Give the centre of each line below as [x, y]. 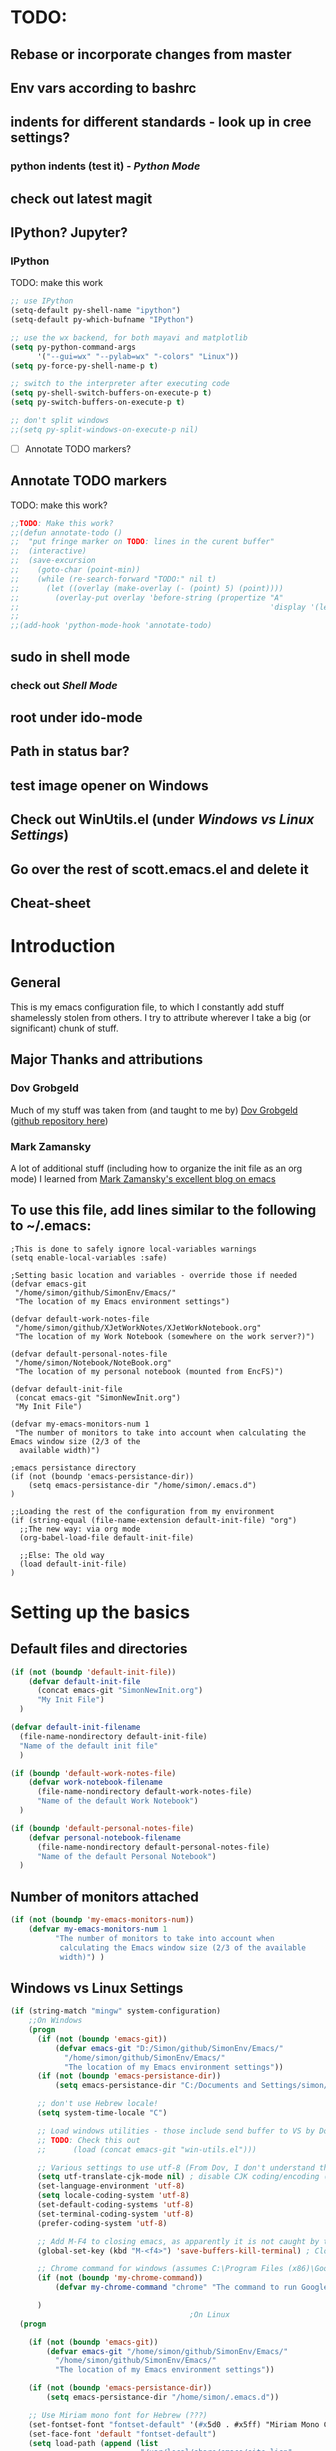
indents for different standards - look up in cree [161, 122]
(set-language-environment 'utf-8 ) [111, 2186]
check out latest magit [81, 198]
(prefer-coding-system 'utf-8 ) [102, 2223]
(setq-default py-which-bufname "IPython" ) [102, 320]
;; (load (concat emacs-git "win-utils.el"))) [146, 2149]
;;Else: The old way [62, 1555]
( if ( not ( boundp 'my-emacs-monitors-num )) [102, 1920]
